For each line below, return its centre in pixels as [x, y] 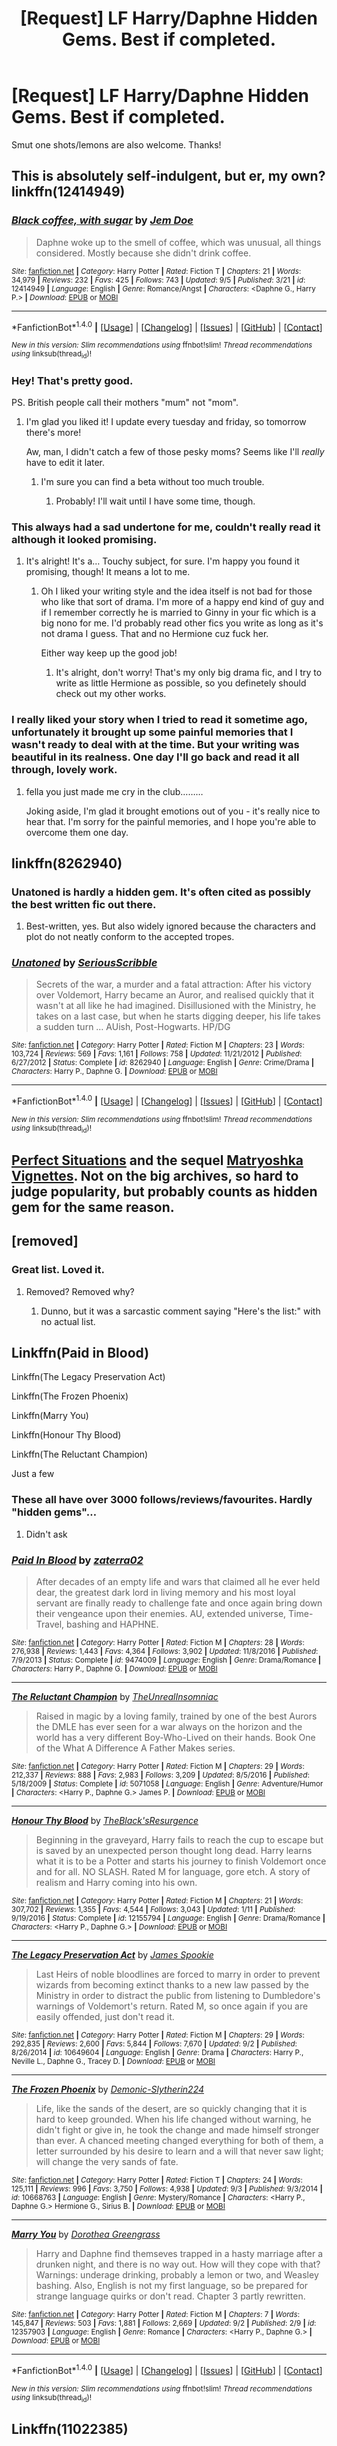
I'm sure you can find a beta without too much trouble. [152, 481]
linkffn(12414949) [68, 192]
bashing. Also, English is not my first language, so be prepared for [172, 2285]
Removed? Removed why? [80, 1291]
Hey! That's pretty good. [72, 380]
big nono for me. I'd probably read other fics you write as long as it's [182, 623]
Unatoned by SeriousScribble [84, 963]
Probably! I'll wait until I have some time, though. [155, 501]
